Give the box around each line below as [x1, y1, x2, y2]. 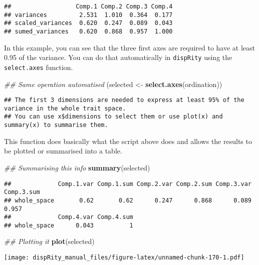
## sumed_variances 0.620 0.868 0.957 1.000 [4, 27, 173, 35]
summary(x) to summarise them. [4, 121, 108, 129]
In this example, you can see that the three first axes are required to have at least [4, 42, 255, 52]
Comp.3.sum [4, 188, 40, 196]
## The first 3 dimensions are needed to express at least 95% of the [4, 96, 244, 104]
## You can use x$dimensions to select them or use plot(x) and [4, 113, 223, 120]
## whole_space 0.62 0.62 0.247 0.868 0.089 [4, 196, 251, 204]
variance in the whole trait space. [4, 104, 126, 112]
